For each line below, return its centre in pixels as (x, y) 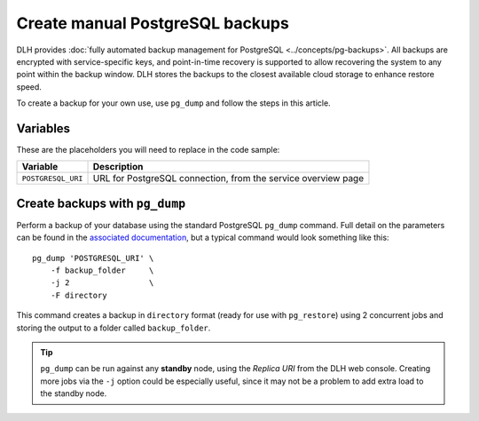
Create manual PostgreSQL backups (153, 23)
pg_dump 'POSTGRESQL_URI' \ (93, 258)
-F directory (79, 295)
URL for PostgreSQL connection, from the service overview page (228, 179)
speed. (29, 87)
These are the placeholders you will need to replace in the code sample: (148, 150)
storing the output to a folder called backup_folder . (114, 328)
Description (118, 167)
